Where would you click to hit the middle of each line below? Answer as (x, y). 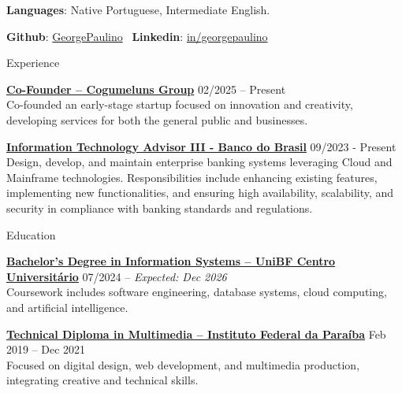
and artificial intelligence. (67, 307)
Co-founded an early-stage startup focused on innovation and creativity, (180, 104)
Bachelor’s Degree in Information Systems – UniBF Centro (171, 261)
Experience (33, 63)
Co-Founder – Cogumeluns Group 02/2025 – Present (146, 89)
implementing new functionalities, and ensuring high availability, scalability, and (200, 193)
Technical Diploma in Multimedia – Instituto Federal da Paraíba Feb (196, 334)
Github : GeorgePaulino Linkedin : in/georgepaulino (137, 36)
